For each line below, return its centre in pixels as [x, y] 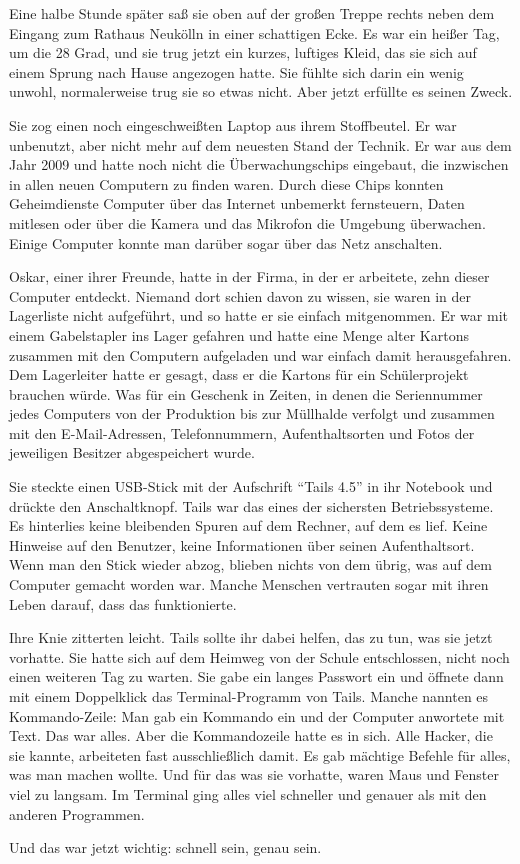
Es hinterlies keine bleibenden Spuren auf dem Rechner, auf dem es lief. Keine [248, 525]
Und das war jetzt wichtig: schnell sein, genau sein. [165, 847]
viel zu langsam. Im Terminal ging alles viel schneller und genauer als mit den [248, 793]
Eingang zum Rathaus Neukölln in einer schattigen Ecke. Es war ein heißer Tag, [254, 32]
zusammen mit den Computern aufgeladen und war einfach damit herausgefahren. [260, 354]
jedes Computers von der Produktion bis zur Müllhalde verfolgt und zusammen [252, 413]
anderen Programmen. [77, 813]
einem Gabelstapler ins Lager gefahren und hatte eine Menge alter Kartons [239, 334]
